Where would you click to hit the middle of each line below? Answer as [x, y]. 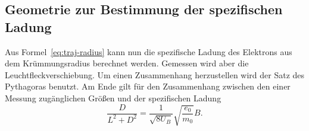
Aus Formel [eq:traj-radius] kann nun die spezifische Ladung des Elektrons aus [149, 51]
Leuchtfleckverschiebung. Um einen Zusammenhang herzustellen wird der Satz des [155, 74]
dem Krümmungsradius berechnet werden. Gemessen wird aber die [127, 63]
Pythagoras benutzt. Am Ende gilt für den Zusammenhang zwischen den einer [148, 86]
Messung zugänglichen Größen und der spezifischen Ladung [113, 98]
